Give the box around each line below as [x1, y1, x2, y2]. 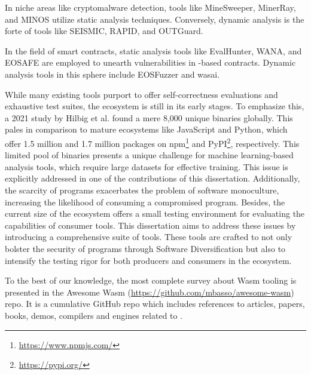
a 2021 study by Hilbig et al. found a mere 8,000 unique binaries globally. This [5, 111, 293, 124]
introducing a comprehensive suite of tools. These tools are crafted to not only [5, 230, 292, 243]
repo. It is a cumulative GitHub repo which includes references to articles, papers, [5, 297, 305, 310]
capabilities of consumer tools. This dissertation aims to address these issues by [5, 219, 296, 231]
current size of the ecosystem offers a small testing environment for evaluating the [5, 207, 305, 220]
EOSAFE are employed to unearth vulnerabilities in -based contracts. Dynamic [5, 56, 296, 69]
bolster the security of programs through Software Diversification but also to [5, 242, 286, 254]
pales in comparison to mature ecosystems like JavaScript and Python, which [5, 123, 288, 136]
